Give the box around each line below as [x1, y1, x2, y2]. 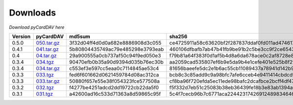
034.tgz [36, 58, 54, 65]
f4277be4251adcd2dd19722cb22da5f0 [69, 84, 159, 91]
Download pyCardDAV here [9, 24, 64, 30]
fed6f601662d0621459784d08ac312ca [69, 71, 159, 78]
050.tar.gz [36, 39, 60, 46]
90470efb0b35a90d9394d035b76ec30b [69, 58, 164, 65]
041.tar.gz [36, 46, 59, 52]
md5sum [69, 33, 90, 40]
